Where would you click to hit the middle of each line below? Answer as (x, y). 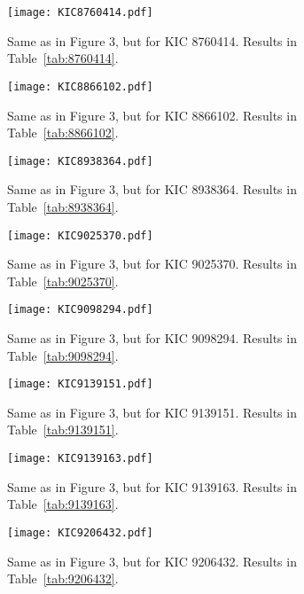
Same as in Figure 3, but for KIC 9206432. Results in (152, 561)
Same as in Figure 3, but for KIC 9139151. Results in (152, 412)
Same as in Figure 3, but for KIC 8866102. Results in (152, 115)
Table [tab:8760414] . (63, 58)
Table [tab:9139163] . (63, 504)
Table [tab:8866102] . (63, 133)
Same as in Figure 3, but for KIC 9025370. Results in (152, 264)
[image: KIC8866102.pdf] (80, 86)
